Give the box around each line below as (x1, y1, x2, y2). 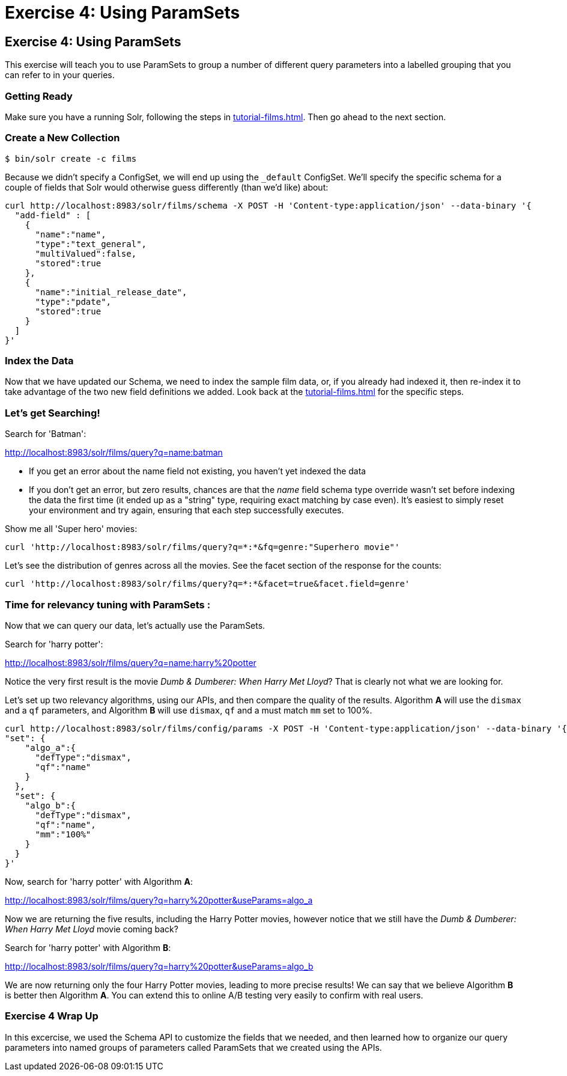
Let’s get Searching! (5, 406, 100, 419)
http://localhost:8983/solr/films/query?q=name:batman (5, 447, 223, 458)
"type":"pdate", (35, 296, 112, 307)
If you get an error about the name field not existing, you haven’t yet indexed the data (29, 466, 366, 477)
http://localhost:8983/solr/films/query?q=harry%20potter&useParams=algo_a (5, 894, 313, 905)
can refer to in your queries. (5, 70, 115, 81)
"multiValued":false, (35, 248, 137, 258)
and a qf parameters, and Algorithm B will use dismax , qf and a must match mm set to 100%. (5, 705, 372, 715)
